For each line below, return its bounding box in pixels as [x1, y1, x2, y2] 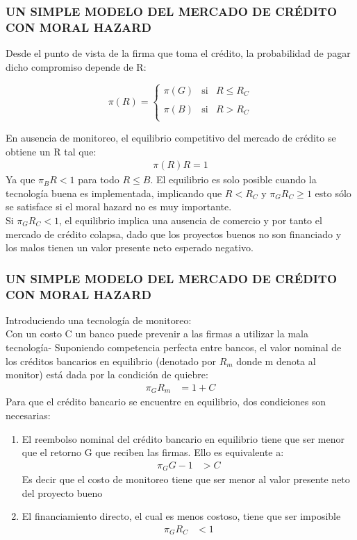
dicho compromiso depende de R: [6, 59, 147, 74]
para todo [78, 172, 119, 187]
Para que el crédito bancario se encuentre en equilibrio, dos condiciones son [6, 394, 326, 409]
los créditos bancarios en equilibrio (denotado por [6, 353, 216, 368]
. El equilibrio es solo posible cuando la [150, 172, 317, 187]
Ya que [6, 172, 35, 187]
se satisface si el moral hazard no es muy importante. [6, 199, 232, 214]
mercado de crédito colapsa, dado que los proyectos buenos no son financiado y [6, 226, 342, 241]
